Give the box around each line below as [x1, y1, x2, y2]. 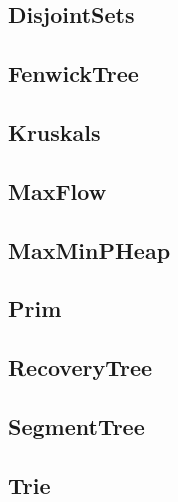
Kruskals [8, 116, 101, 147]
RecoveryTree [8, 352, 153, 383]
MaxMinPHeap [8, 234, 171, 265]
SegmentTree [8, 410, 145, 441]
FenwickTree [8, 58, 139, 89]
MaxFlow [8, 175, 107, 206]
